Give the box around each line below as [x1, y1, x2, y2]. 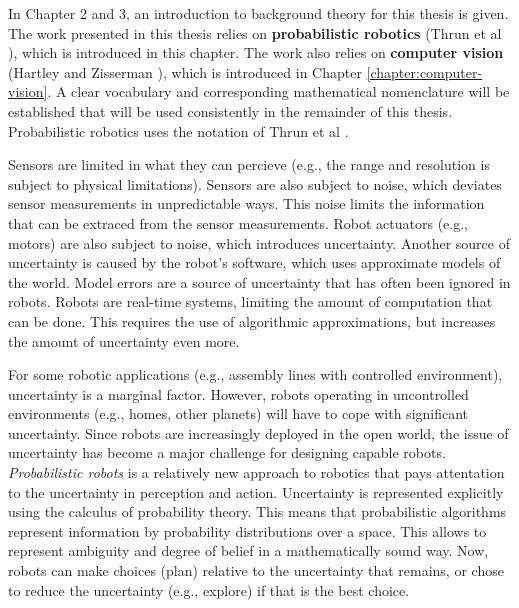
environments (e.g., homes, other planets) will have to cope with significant [8, 403, 469, 424]
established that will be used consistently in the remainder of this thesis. [8, 100, 453, 121]
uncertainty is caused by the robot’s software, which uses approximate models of [8, 252, 501, 273]
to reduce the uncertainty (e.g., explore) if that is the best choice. [8, 579, 410, 600]
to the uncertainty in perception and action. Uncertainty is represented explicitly [8, 481, 504, 502]
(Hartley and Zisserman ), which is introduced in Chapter [8, 61, 362, 82]
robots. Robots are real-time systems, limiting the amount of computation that [8, 291, 493, 312]
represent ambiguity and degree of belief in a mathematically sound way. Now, [8, 540, 489, 561]
